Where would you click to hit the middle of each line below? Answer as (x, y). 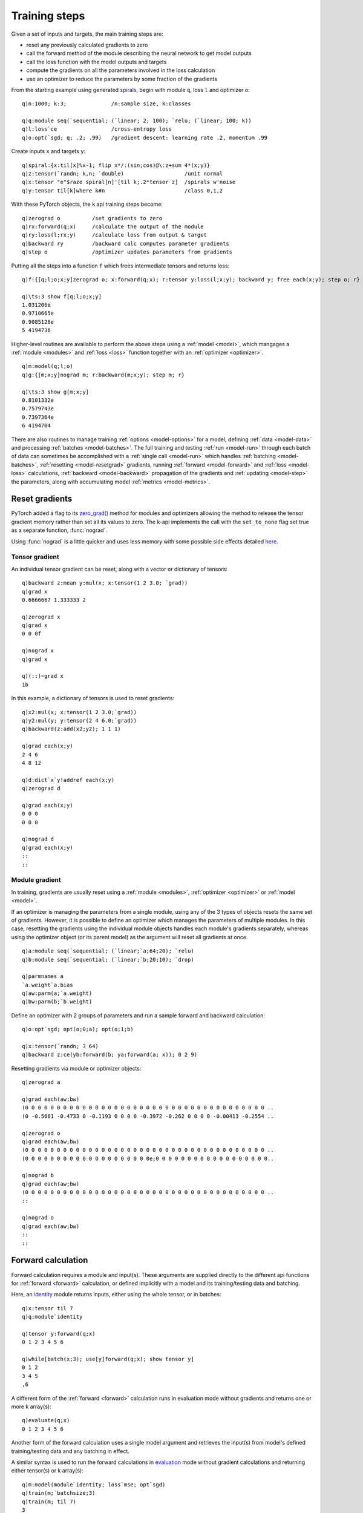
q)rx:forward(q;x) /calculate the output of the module (113, 226)
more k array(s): (31, 1406)
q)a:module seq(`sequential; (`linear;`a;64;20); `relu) (108, 951)
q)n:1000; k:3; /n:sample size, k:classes (106, 104)
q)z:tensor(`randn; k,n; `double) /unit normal (123, 174)
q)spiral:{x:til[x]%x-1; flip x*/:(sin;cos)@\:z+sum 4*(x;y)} (116, 165)
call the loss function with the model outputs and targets (96, 62)
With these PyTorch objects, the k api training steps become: (87, 204)
